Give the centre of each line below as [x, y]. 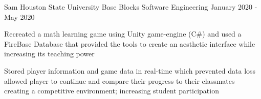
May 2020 [19, 16]
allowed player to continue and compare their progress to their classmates [119, 80]
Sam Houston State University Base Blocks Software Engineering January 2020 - [131, 7]
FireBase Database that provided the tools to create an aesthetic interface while [130, 43]
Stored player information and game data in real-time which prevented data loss [130, 70]
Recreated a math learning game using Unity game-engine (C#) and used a [123, 34]
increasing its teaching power [49, 54]
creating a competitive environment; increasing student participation [112, 91]
